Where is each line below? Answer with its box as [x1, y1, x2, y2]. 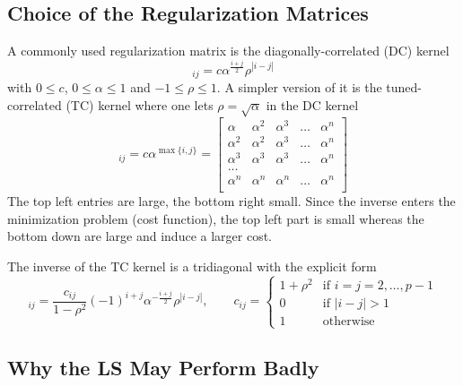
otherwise [322, 315, 375, 328]
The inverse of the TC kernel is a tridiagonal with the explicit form [7, 256, 377, 275]
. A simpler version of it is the [216, 78, 382, 97]
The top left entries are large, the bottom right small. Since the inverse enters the [7, 192, 456, 210]
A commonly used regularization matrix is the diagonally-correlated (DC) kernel [7, 41, 450, 60]
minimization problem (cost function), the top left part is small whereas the [7, 209, 424, 227]
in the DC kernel [266, 95, 359, 114]
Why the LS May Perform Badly [7, 353, 319, 381]
